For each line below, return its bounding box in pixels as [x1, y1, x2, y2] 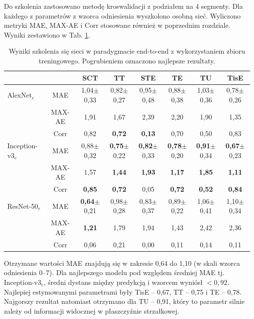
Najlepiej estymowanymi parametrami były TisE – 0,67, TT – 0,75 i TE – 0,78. [4, 286, 242, 297]
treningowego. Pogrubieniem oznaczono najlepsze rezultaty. [39, 55, 215, 65]
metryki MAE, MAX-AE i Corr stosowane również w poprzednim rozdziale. [4, 20, 231, 30]
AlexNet [7, 90, 32, 100]
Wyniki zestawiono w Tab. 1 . [4, 29, 90, 40]
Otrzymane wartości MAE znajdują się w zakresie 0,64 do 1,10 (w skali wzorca [4, 258, 240, 268]
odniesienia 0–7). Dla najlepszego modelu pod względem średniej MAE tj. [4, 267, 225, 278]
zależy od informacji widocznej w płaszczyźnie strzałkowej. [4, 305, 179, 316]
